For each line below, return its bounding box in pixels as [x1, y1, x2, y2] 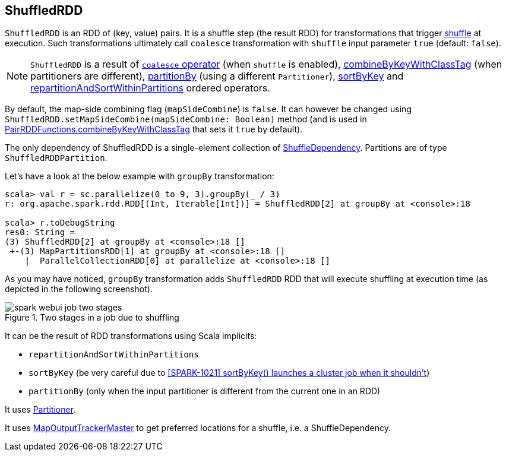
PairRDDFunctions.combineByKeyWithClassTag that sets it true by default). [5, 124, 303, 135]
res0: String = [5, 227, 75, 237]
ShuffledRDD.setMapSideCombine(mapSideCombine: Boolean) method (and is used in [5, 114, 367, 125]
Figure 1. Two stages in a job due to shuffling [5, 312, 179, 323]
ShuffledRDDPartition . [5, 153, 107, 163]
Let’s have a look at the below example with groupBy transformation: [5, 171, 274, 182]
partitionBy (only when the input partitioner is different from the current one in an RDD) [29, 386, 381, 397]
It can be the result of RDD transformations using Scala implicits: [5, 331, 257, 341]
